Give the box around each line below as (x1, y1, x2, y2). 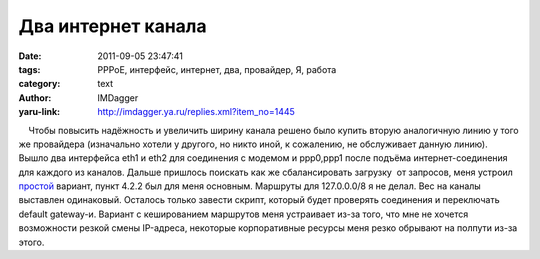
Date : (18, 50, 42, 62)
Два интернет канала (18, 15, 207, 37)
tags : (18, 63, 41, 75)
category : (18, 78, 61, 90)
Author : (18, 91, 52, 104)
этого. (18, 236, 45, 248)
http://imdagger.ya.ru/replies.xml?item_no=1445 (97, 106, 295, 118)
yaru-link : (18, 106, 60, 118)
